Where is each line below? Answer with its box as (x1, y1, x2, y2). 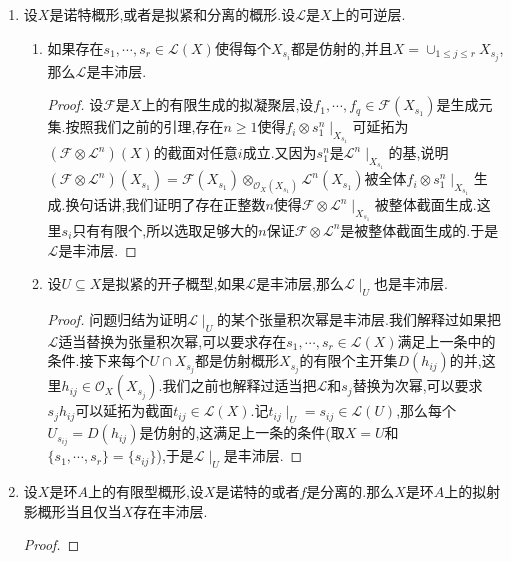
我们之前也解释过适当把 (162, 375, 317, 396)
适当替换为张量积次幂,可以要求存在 (58, 330, 287, 351)
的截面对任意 (153, 142, 238, 163)
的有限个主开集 (299, 350, 398, 371)
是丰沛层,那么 (256, 273, 344, 294)
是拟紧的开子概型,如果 (101, 273, 246, 294)
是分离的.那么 (306, 481, 395, 502)
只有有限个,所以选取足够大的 (72, 219, 259, 240)
